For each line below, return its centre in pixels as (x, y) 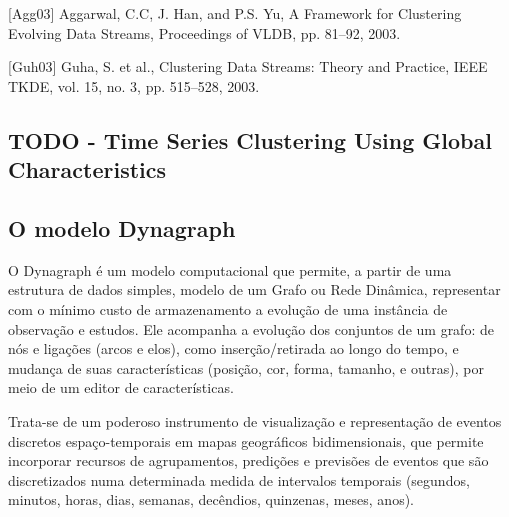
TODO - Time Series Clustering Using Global (250, 139)
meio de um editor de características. (121, 387)
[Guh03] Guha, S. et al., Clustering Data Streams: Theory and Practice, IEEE (248, 66)
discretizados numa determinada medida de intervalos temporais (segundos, (239, 479)
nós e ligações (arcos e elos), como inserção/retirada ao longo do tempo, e (233, 348)
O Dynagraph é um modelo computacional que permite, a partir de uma (230, 269)
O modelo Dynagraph (122, 227)
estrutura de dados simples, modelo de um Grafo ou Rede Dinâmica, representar (254, 289)
